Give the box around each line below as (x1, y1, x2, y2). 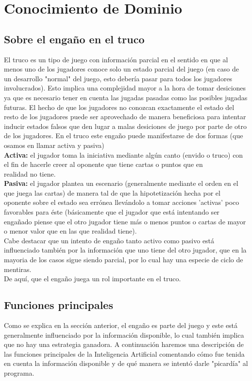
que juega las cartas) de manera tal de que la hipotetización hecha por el (4, 187, 220, 198)
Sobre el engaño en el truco (4, 31, 145, 46)
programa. (4, 368, 34, 378)
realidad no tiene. (4, 168, 56, 179)
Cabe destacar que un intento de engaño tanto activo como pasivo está (4, 235, 215, 245)
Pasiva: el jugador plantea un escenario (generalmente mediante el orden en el (4, 178, 238, 188)
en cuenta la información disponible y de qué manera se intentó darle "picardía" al (4, 358, 248, 368)
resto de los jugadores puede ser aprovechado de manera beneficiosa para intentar (4, 111, 246, 122)
